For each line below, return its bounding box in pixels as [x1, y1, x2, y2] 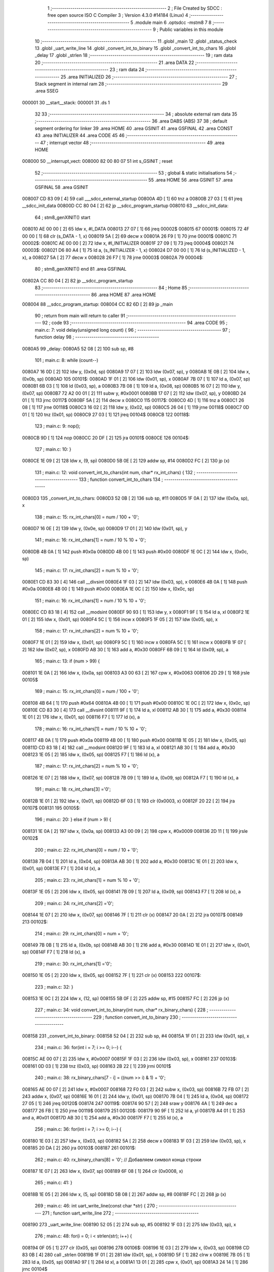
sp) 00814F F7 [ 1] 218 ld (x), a [22, 949, 86, 955]
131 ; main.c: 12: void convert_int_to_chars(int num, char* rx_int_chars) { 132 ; [35, 469, 195, 475]
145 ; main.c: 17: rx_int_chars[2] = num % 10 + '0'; [35, 567, 139, 573]
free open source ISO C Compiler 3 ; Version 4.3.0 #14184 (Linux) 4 [47, 12, 189, 18]
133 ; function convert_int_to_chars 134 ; [79, 476, 163, 483]
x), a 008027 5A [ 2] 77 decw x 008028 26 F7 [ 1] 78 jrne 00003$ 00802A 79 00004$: [22, 254, 204, 261]
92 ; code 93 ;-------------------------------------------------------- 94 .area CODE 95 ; [42, 320, 228, 326]
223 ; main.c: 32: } [35, 984, 74, 990]
